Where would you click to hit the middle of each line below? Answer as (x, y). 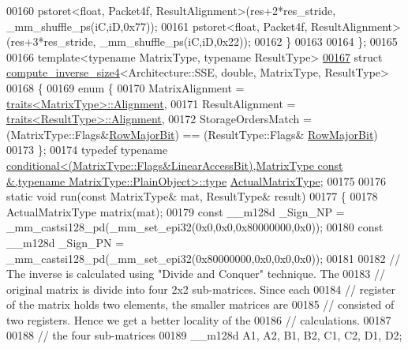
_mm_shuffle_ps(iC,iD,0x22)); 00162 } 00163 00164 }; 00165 (249, 41)
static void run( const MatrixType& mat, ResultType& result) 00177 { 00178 (192, 196)
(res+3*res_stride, (51, 41)
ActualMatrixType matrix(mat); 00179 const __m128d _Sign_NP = (176, 211)
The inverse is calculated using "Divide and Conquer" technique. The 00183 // (196, 274)
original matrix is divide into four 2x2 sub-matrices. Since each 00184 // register (201, 289)
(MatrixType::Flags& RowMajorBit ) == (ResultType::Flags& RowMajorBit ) (192, 134)
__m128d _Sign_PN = (66, 242)
